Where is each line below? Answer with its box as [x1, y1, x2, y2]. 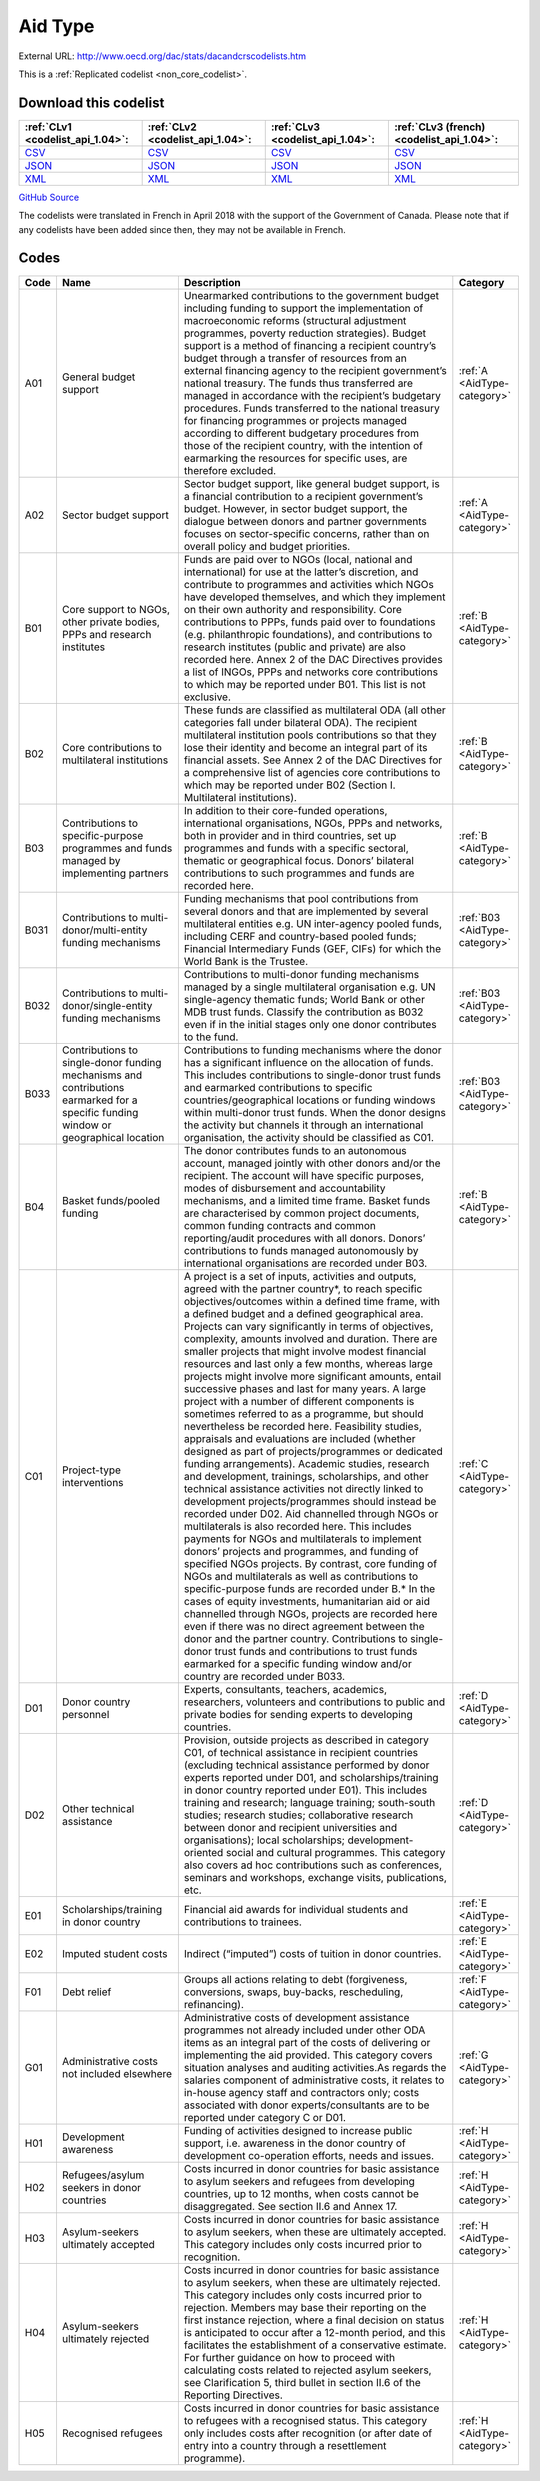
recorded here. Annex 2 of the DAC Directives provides [183, 652, 444, 666]
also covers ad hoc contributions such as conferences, [183, 1858, 443, 1872]
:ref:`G [458, 2048, 489, 2062]
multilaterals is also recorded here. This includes [183, 1519, 412, 1533]
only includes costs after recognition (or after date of [183, 2426, 433, 2440]
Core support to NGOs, [61, 602, 170, 616]
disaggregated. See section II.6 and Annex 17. [183, 2199, 398, 2213]
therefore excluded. [183, 463, 277, 477]
